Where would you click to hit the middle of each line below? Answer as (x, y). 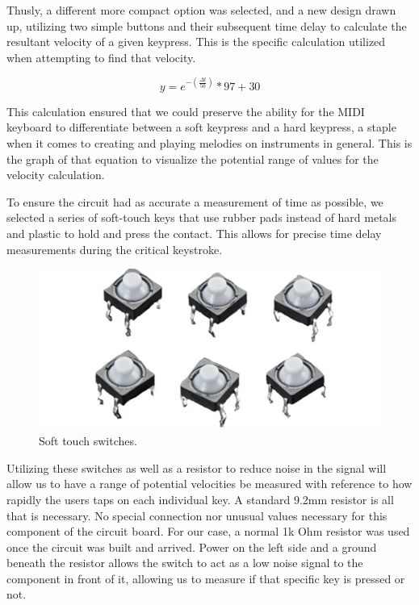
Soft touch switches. (88, 441)
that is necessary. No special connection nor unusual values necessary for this (197, 515)
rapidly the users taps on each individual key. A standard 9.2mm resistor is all (200, 499)
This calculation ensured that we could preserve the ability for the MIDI (186, 111)
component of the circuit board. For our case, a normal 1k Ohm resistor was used (208, 531)
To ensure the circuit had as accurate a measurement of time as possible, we (195, 201)
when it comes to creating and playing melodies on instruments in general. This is (209, 143)
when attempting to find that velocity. (101, 57)
